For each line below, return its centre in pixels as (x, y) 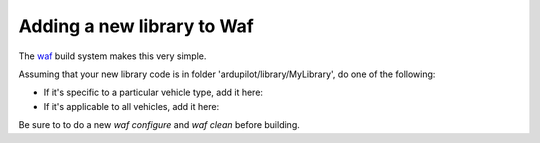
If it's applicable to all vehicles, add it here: (131, 106)
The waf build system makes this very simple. (112, 56)
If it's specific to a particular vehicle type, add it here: (153, 92)
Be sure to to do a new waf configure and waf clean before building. (159, 125)
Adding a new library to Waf (136, 26)
